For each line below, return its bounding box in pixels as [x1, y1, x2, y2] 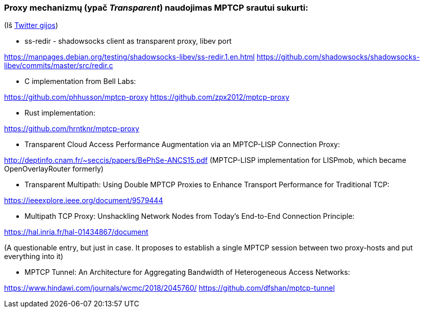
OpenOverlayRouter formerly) [4, 164, 104, 174]
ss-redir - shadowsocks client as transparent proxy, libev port [24, 37, 232, 46]
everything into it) [4, 252, 63, 261]
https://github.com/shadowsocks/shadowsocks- [257, 52, 420, 62]
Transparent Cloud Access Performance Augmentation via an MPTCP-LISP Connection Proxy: [24, 140, 340, 149]
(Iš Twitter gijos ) [4, 21, 58, 30]
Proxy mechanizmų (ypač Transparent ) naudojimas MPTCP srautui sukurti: [4, 3, 308, 13]
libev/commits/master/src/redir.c [4, 61, 113, 70]
